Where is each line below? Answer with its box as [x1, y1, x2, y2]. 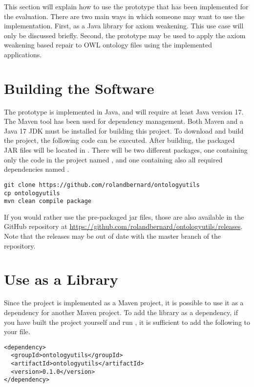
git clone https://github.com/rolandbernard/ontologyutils [4, 181, 200, 188]
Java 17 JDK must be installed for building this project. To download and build [4, 125, 244, 136]
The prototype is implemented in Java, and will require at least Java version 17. [4, 106, 244, 116]
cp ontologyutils [4, 189, 60, 197]
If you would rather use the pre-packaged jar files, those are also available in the [4, 211, 244, 222]
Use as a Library [4, 269, 118, 289]
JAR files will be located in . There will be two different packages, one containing [4, 145, 248, 155]
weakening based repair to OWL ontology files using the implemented [4, 40, 212, 50]
